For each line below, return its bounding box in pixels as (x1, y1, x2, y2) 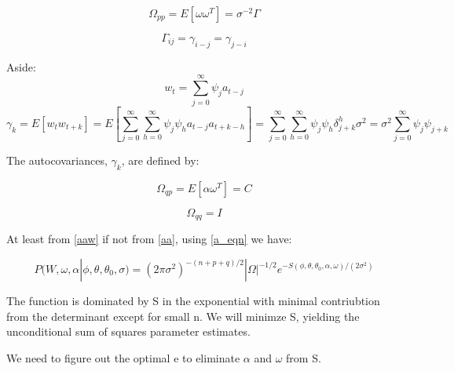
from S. (286, 349, 321, 366)
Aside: (6, 58, 36, 75)
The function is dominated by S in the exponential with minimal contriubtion (6, 293, 380, 309)
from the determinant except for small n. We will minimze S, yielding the (6, 307, 360, 324)
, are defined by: (121, 152, 200, 169)
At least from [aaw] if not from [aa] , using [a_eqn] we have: (6, 231, 292, 247)
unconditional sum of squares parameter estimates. (6, 323, 251, 340)
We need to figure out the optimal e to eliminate (6, 349, 240, 366)
